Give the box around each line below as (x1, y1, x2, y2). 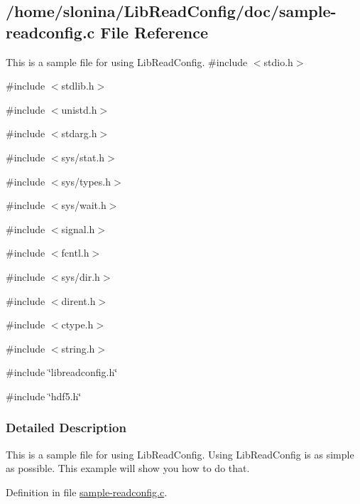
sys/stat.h (61, 149, 105, 164)
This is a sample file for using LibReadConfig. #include (6, 54, 248, 69)
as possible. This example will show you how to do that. (6, 461, 250, 476)
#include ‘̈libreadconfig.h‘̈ (6, 365, 118, 380)
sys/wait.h (61, 198, 107, 213)
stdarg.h (61, 126, 97, 141)
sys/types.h (61, 173, 111, 188)
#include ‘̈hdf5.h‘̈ (6, 388, 82, 403)
